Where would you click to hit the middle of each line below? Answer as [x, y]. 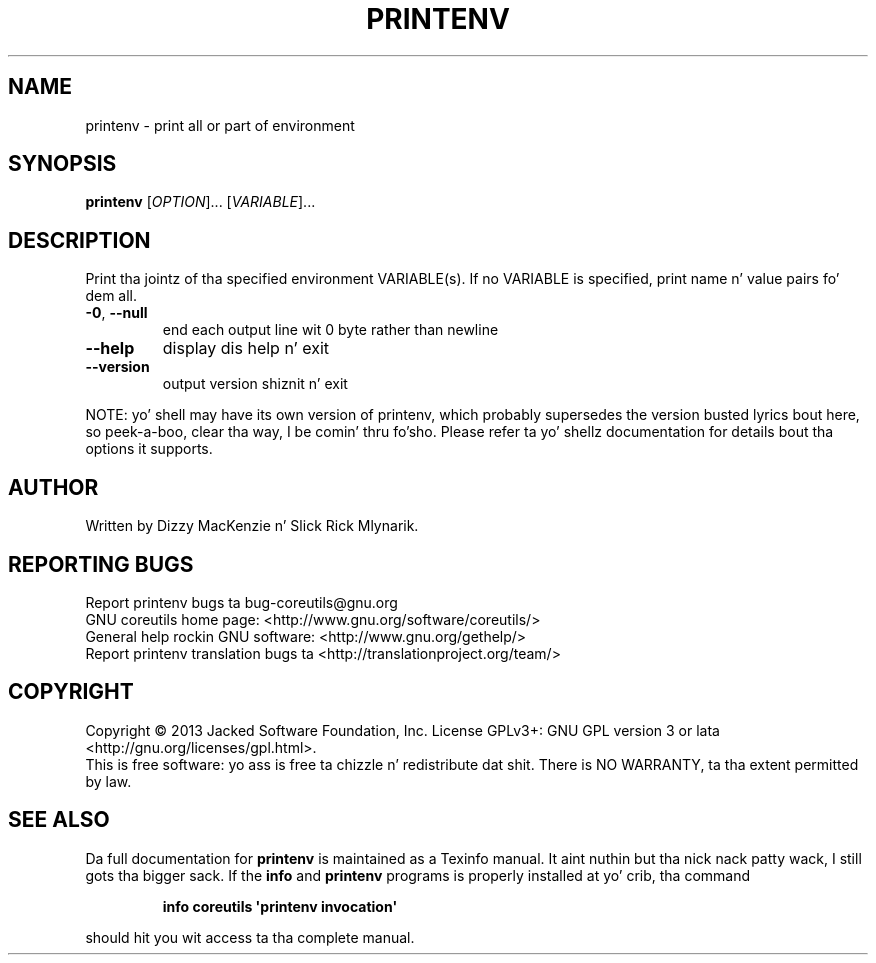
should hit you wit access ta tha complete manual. [250, 937]
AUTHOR [53, 487]
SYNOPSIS [62, 164]
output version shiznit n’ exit [255, 384]
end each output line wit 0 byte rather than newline [330, 330]
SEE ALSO [59, 820]
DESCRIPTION [79, 240]
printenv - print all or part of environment [220, 125]
